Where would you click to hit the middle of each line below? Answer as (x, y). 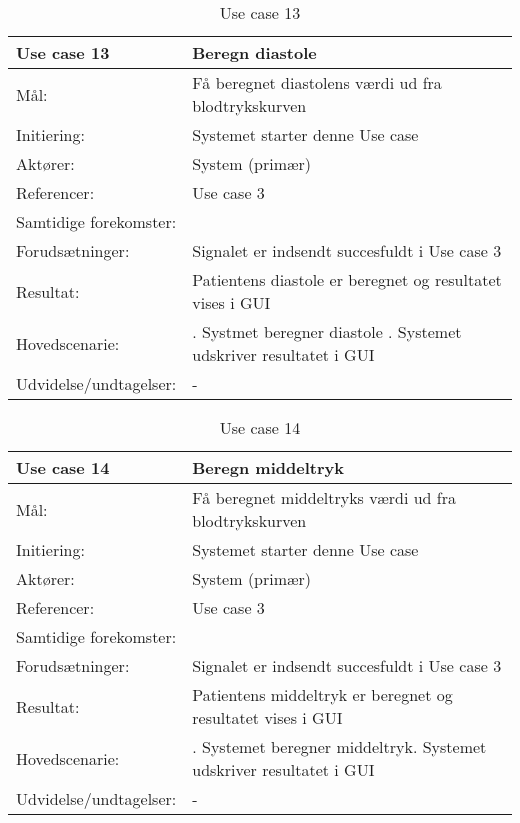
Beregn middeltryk (268, 467)
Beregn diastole (254, 52)
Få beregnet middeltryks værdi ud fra (324, 497)
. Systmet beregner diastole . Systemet (327, 331)
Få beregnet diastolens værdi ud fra (317, 82)
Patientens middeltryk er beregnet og (322, 694)
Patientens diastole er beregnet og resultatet (347, 279)
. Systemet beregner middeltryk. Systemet (339, 746)
